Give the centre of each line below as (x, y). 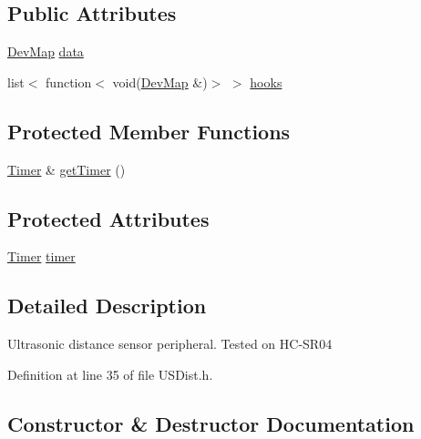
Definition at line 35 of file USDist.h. (110, 374)
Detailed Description (107, 306)
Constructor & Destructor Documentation (211, 423)
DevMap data (46, 51)
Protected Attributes (108, 218)
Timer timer (41, 256)
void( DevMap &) (160, 82)
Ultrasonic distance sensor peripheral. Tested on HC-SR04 (170, 344)
